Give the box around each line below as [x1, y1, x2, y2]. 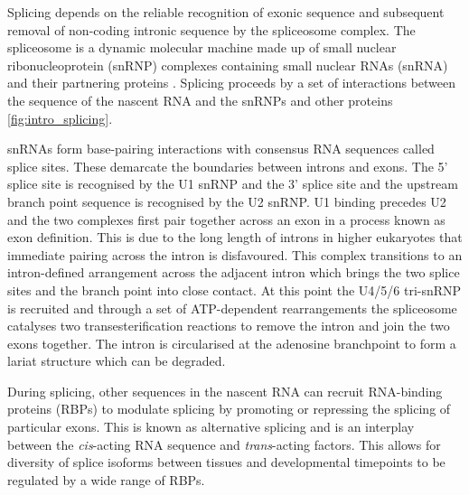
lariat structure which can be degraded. [7, 351, 226, 370]
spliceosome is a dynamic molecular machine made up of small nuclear [7, 38, 397, 57]
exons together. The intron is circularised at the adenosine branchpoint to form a [7, 333, 456, 352]
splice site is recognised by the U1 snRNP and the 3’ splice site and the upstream [7, 174, 458, 193]
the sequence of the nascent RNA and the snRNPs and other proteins [7, 90, 393, 109]
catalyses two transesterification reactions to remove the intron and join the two [7, 316, 450, 335]
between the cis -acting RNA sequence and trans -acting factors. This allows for [7, 434, 441, 453]
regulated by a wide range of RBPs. [7, 470, 205, 489]
